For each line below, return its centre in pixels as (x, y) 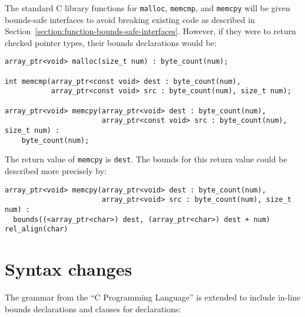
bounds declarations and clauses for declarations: (93, 308)
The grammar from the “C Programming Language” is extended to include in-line (153, 297)
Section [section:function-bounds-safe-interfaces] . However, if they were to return (150, 31)
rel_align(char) (37, 229)
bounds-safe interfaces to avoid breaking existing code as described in (130, 19)
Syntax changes (69, 269)
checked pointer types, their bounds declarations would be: (111, 42)
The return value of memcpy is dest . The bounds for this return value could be (146, 159)
